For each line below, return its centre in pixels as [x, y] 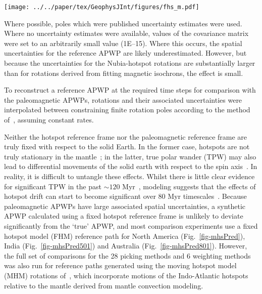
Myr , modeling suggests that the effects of [189, 186]
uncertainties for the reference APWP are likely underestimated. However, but [125, 53]
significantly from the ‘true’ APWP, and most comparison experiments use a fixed [131, 225]
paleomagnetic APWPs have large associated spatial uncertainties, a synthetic [125, 206]
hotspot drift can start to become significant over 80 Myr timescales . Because [125, 196]
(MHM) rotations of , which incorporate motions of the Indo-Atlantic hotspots [126, 275]
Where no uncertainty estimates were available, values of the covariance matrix [126, 33]
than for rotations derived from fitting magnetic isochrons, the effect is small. [124, 73]
